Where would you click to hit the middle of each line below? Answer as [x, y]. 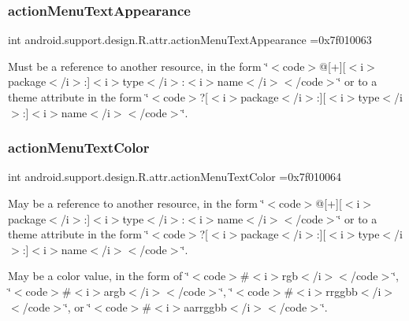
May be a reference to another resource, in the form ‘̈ [136, 203]
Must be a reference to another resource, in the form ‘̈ [138, 66]
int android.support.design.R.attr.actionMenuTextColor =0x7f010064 [175, 177]
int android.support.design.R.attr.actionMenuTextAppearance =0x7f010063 [190, 40]
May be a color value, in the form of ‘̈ [99, 276]
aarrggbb [205, 306]
